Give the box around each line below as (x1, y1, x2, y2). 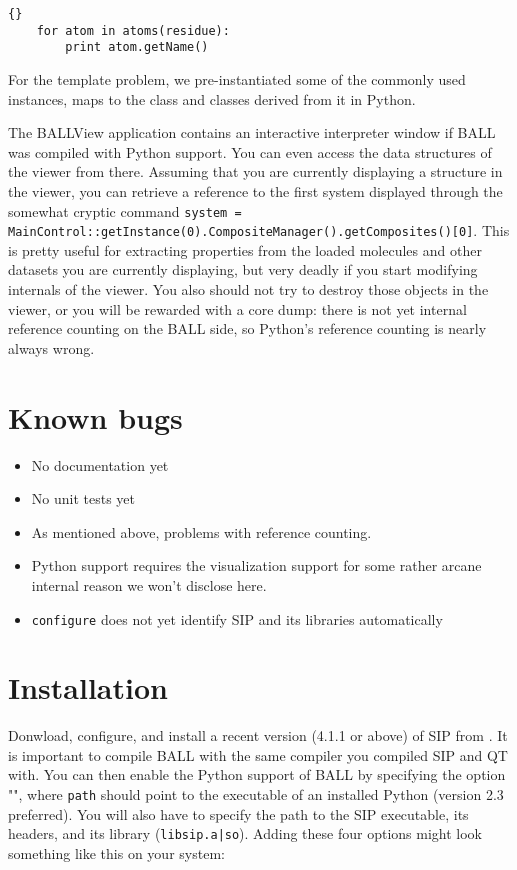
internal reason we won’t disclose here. (31, 574, 267, 595)
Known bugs (8, 396, 183, 437)
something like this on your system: (8, 842, 225, 863)
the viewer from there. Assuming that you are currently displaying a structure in (8, 161, 503, 182)
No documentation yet (31, 454, 169, 475)
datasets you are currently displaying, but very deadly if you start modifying (8, 259, 478, 280)
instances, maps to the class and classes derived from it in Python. (8, 88, 416, 109)
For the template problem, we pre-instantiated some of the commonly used (8, 68, 466, 89)
